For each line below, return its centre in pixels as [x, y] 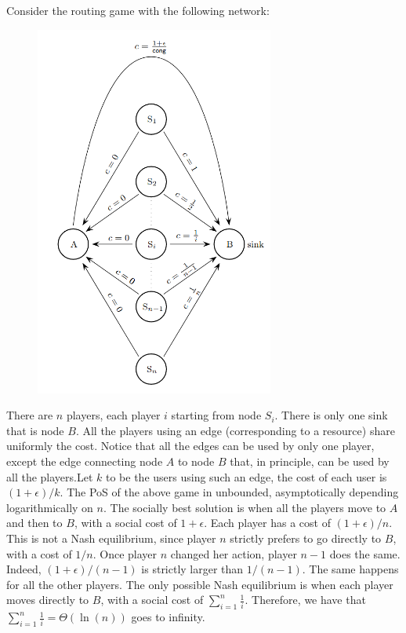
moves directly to [48, 600]
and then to [34, 523]
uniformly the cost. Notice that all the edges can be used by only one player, [190, 446]
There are [30, 415]
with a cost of [39, 553]
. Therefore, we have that [305, 600]
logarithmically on [50, 507]
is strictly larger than [192, 569]
